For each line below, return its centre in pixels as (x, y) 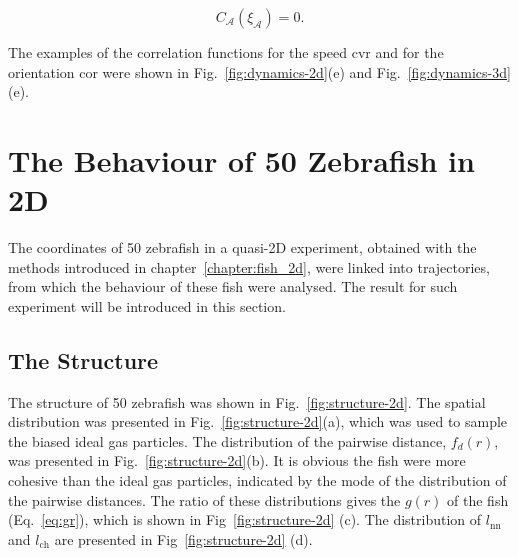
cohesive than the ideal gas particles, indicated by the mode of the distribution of (257, 480)
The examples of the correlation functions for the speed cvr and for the (226, 52)
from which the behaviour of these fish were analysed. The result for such (233, 286)
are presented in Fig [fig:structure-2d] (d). (183, 538)
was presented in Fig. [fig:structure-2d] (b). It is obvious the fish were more (237, 460)
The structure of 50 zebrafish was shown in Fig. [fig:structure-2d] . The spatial (247, 401)
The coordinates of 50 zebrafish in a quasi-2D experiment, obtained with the (242, 247)
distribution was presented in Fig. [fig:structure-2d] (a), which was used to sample (258, 421)
